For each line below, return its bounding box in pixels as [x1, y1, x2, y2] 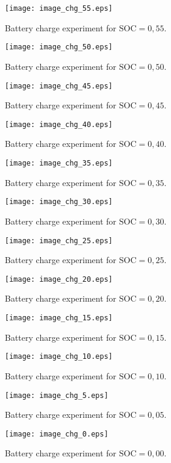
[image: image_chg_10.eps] [5, 352, 113, 361]
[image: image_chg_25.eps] [5, 236, 113, 245]
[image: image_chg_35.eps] [5, 159, 113, 167]
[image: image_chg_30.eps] [5, 197, 113, 207]
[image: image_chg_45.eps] [5, 81, 113, 90]
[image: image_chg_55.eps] [5, 4, 113, 13]
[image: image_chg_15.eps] [5, 314, 113, 322]
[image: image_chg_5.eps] [5, 391, 108, 400]
